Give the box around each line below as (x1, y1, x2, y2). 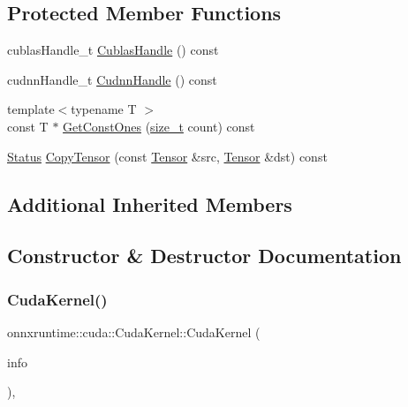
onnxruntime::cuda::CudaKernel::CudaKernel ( (7, 322, 261, 341)
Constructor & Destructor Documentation (7, 242, 402, 269)
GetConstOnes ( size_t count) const (63, 117, 255, 135)
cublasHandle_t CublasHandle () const (7, 41, 219, 59)
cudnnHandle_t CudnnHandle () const (7, 70, 217, 88)
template (7, 100, 55, 118)
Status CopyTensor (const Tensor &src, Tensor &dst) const (7, 147, 328, 165)
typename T (71, 100, 137, 118)
